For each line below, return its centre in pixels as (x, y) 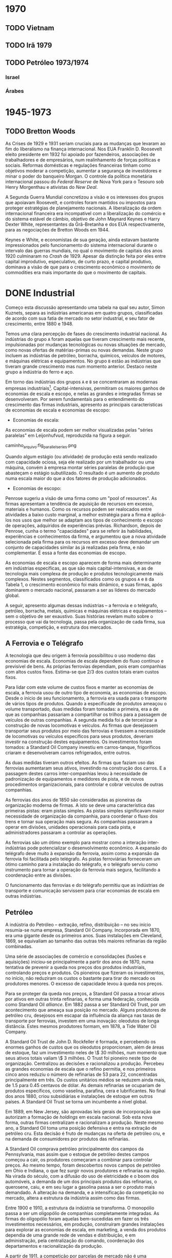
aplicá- (159, 514)
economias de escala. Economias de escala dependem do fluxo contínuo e (85, 661)
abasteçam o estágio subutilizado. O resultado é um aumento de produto (83, 473)
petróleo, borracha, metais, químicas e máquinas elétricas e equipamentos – (86, 611)
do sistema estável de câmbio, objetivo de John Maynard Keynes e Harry (83, 219)
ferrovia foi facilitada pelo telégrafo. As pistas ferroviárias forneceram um (83, 859)
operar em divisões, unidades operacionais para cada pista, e (71, 827)
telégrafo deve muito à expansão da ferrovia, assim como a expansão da (82, 854)
